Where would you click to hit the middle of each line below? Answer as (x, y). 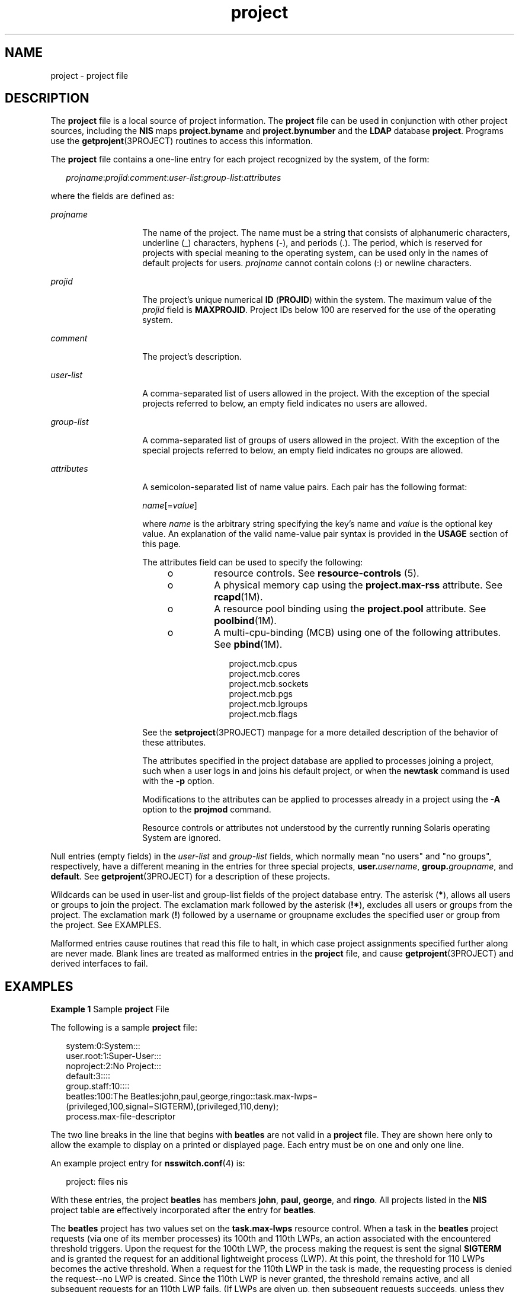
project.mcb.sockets (269, 684)
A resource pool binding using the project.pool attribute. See (350, 609)
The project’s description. (192, 357)
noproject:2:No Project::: (114, 1066)
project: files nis (97, 1182)
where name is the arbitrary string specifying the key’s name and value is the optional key (318, 524)
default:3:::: (88, 1076)
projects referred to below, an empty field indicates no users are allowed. (285, 404)
